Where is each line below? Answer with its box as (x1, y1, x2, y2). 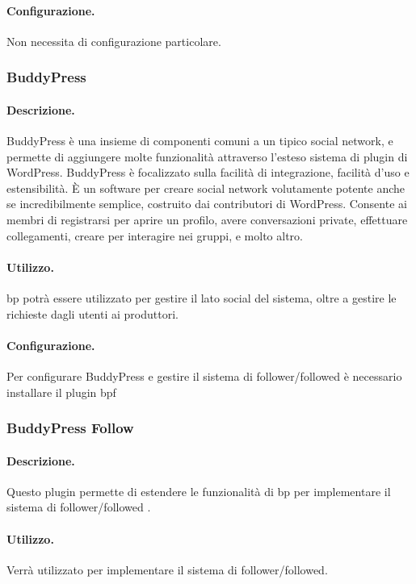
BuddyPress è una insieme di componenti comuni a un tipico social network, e (6, 132, 393, 149)
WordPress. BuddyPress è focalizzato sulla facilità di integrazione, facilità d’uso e (6, 164, 410, 181)
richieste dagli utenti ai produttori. (6, 305, 179, 322)
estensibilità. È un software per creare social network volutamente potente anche (6, 179, 405, 196)
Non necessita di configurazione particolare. (6, 32, 221, 49)
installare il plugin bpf (6, 383, 116, 400)
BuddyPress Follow (6, 418, 134, 438)
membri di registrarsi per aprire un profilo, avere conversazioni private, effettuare (6, 211, 408, 227)
